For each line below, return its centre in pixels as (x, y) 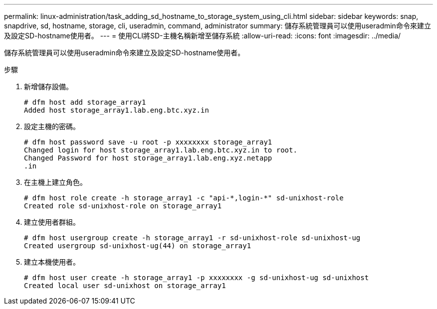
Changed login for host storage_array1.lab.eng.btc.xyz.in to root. (161, 150)
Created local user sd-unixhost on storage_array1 (125, 286)
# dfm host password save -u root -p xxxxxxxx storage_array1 (148, 142)
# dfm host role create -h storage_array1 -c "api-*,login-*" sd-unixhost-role (184, 198)
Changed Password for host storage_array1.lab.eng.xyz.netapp (148, 158)
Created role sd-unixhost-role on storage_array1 (123, 206)
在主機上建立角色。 (55, 182)
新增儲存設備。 (48, 86)
